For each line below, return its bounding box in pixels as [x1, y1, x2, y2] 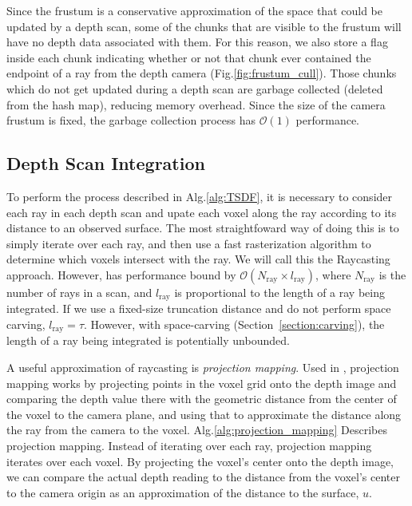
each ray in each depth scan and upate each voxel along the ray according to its [6, 204, 397, 220]
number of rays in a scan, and [6, 283, 153, 300]
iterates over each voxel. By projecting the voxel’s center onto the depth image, [6, 453, 394, 469]
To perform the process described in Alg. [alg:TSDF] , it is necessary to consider [6, 188, 393, 204]
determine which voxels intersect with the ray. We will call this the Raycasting [6, 251, 390, 267]
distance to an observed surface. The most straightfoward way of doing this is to [6, 219, 399, 236]
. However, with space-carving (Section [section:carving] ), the [84, 315, 385, 332]
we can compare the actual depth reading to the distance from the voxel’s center [6, 468, 400, 485]
